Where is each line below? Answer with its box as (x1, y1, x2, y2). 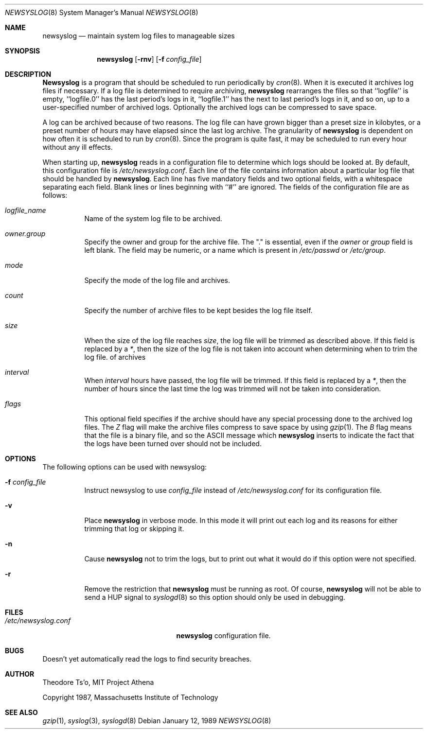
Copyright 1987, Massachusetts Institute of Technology (42, 693, 218, 701)
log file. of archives (84, 353, 146, 361)
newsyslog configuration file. (176, 631, 271, 640)
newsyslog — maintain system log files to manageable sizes (42, 32, 235, 40)
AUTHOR (5, 670, 35, 678)
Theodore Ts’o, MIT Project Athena (42, 678, 154, 686)
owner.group (5, 229, 46, 238)
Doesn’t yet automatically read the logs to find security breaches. (42, 655, 252, 663)
